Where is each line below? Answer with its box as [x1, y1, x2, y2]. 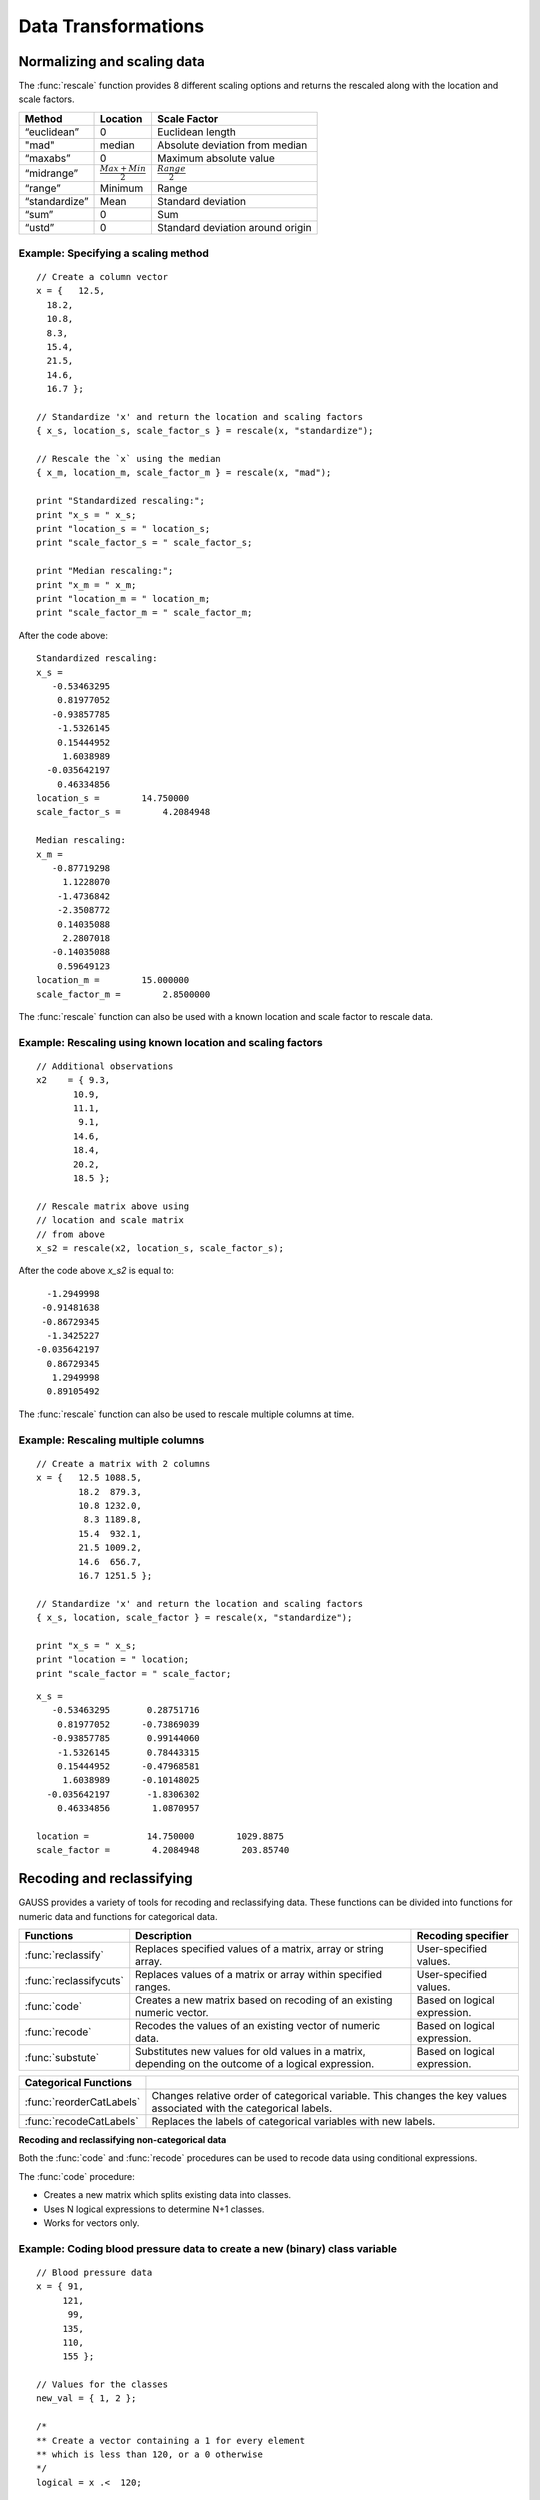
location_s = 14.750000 [36, 793, 190, 804]
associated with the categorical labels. [151, 2101, 333, 2115]
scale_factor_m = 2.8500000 [36, 988, 211, 1000]
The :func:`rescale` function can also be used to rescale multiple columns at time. [18, 1408, 355, 1420]
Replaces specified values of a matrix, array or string [135, 1942, 384, 1956]
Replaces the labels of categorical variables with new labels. [151, 2115, 436, 2129]
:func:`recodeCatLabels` [24, 2115, 139, 2129]
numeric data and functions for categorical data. [18, 1910, 218, 1922]
